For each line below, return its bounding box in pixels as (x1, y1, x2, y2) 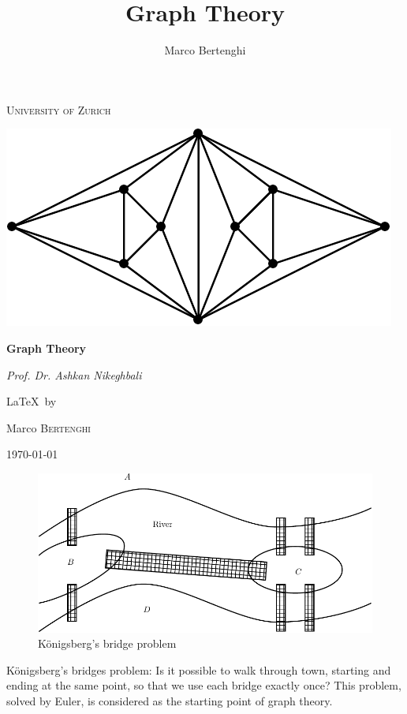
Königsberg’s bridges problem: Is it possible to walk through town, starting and (6, 661, 391, 678)
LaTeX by (6, 393, 57, 409)
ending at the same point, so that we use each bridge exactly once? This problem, (6, 677, 401, 693)
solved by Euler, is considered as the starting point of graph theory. (6, 693, 333, 709)
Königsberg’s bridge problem (38, 635, 177, 652)
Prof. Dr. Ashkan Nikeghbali (6, 366, 142, 383)
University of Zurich (6, 101, 111, 118)
